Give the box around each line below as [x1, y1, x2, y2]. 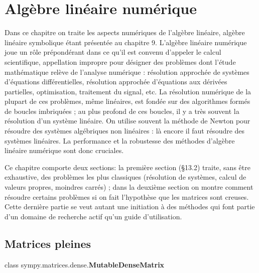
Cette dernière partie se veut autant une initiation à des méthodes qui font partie [5, 201, 255, 212]
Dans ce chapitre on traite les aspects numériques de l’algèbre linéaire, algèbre [5, 27, 245, 38]
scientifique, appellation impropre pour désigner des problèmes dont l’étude [5, 56, 236, 67]
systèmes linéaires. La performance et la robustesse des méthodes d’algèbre [5, 135, 235, 146]
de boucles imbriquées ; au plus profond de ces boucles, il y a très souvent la [5, 105, 239, 116]
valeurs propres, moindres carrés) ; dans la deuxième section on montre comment [5, 182, 253, 192]
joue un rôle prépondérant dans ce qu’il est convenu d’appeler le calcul [5, 47, 221, 57]
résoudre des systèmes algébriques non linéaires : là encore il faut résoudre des [5, 125, 245, 136]
